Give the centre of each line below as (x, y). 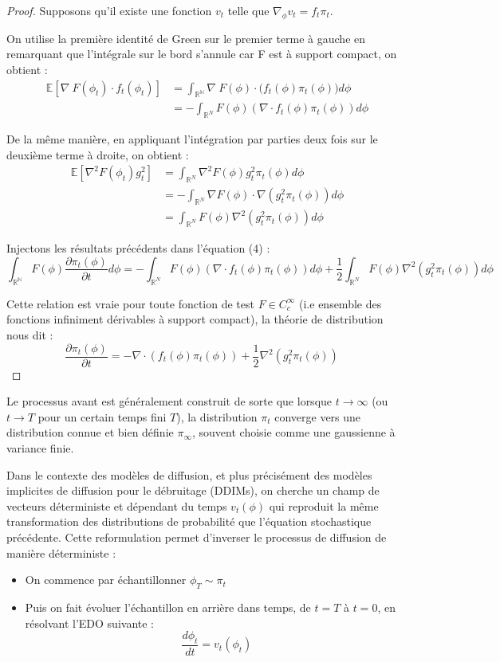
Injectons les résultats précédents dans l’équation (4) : (138, 247)
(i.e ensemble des (341, 303)
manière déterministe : (61, 552)
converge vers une (318, 416)
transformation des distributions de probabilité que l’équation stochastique (189, 521)
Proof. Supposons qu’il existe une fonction (109, 10)
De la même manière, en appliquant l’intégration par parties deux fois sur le (192, 139)
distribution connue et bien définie (90, 432)
